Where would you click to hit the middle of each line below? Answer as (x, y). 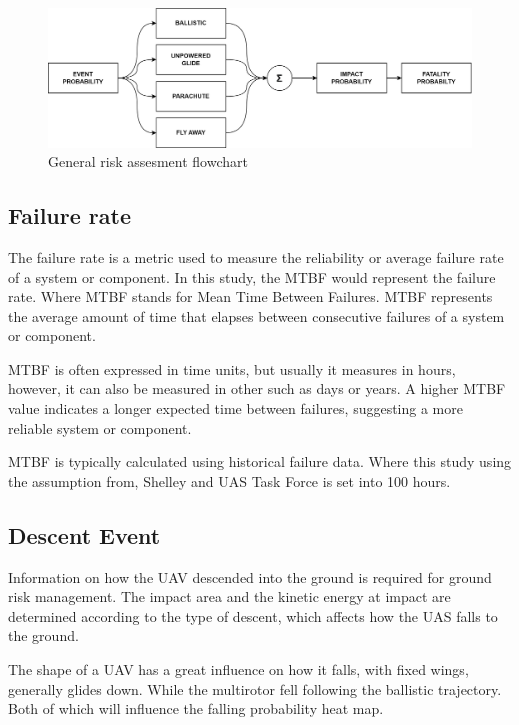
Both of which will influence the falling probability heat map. (196, 708)
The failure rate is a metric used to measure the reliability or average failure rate (256, 256)
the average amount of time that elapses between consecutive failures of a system (256, 315)
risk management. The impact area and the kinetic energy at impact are (229, 596)
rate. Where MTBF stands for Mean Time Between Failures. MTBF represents (250, 296)
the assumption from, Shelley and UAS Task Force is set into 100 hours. (229, 480)
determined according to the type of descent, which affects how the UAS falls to (253, 615)
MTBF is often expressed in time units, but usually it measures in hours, (232, 368)
